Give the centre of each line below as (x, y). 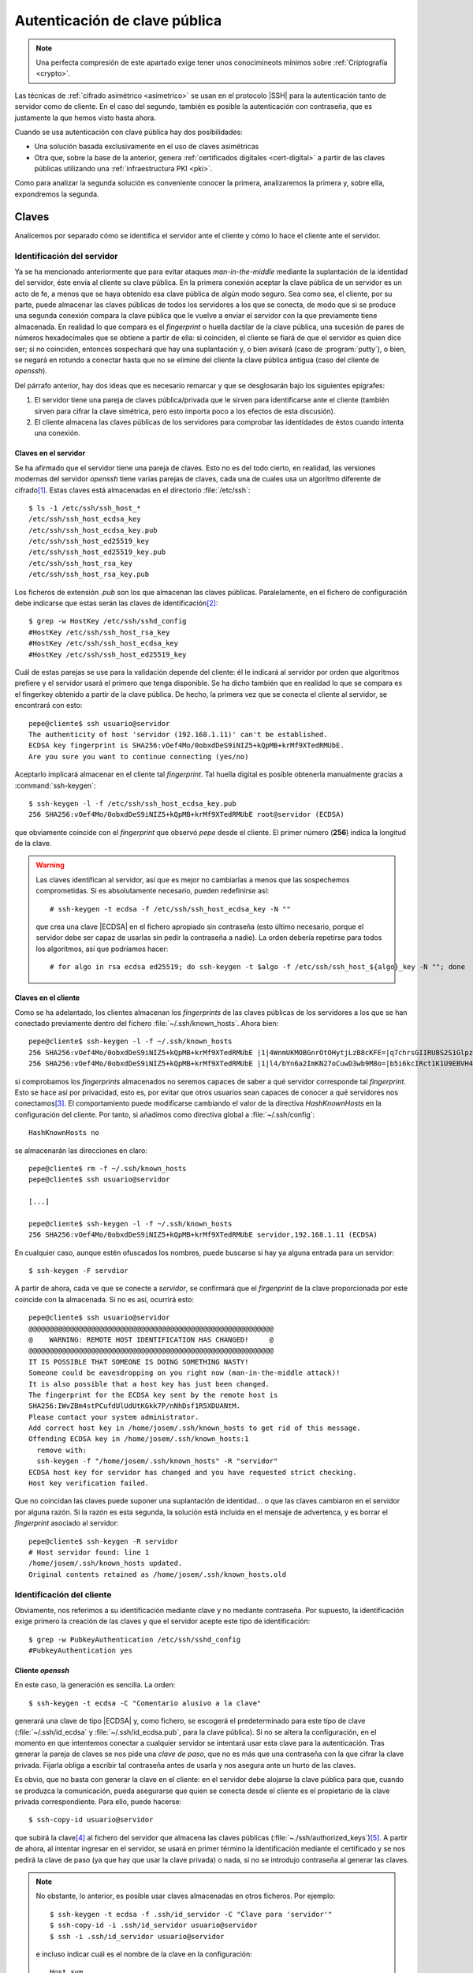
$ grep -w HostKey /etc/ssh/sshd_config (108, 621)
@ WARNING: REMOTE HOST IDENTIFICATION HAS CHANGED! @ (151, 1339)
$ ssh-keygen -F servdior (79, 1271)
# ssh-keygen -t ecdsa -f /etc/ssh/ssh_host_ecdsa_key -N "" (170, 909)
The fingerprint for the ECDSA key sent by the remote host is (153, 1395)
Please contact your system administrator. (114, 1417)
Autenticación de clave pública (118, 21)
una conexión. (57, 433)
